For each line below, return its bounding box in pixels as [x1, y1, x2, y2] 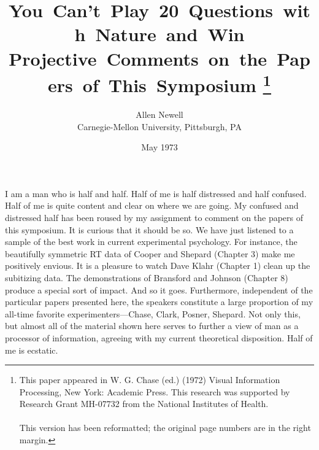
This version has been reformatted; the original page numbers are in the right [19, 421, 311, 434]
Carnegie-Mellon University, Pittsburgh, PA [77, 120, 242, 133]
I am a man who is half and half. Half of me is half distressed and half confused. [5, 187, 307, 200]
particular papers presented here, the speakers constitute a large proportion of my [5, 295, 313, 308]
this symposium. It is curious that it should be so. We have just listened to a [5, 223, 294, 236]
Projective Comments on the [9, 45, 267, 71]
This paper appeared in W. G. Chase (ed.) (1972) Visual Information [19, 373, 280, 386]
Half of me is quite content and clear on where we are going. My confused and [5, 199, 299, 212]
